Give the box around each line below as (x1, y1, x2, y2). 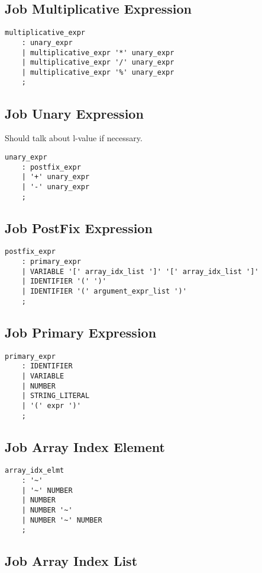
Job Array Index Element (5, 437, 165, 456)
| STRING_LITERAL (21, 391, 90, 400)
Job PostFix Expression (5, 218, 153, 237)
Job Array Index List (5, 552, 138, 570)
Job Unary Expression (5, 104, 144, 122)
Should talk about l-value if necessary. (5, 132, 143, 144)
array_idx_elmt (5, 466, 64, 475)
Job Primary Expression (5, 323, 157, 341)
